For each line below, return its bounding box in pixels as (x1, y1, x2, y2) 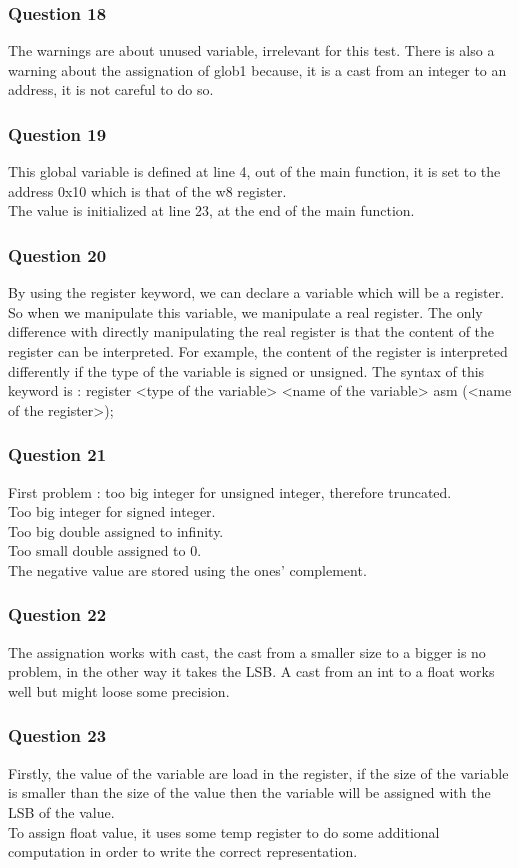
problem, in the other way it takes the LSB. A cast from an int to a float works (8, 661, 495, 682)
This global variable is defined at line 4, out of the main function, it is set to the (8, 161, 501, 182)
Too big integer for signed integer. (8, 501, 216, 522)
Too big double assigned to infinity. (8, 520, 224, 541)
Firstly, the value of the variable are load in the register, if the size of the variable (8, 762, 509, 783)
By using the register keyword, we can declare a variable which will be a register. (8, 282, 505, 303)
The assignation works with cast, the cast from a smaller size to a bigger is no (8, 641, 486, 662)
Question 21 (8, 442, 107, 467)
